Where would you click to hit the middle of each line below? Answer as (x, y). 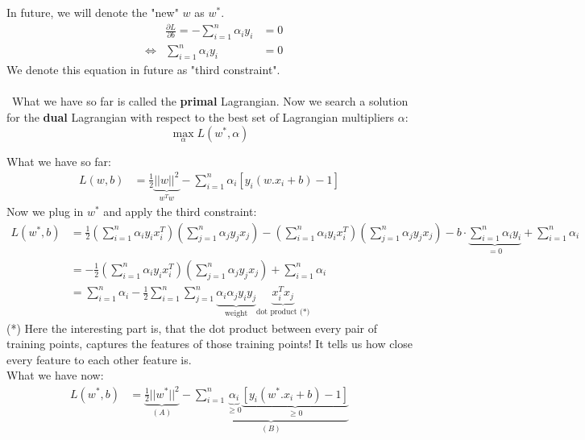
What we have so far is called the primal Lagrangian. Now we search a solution (210, 101)
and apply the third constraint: (180, 211)
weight (236, 314)
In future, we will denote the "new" (93, 12)
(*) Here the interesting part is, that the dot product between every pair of (192, 328)
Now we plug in (45, 211)
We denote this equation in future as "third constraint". (143, 70)
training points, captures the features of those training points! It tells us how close (210, 344)
